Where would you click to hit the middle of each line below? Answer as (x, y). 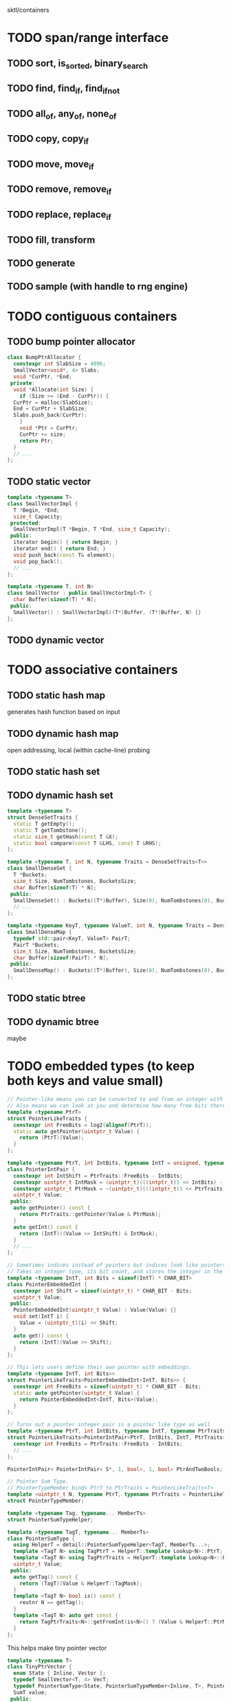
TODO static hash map (56, 695)
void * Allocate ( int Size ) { (54, 389)
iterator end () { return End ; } (60, 549)
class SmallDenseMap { (40, 932)
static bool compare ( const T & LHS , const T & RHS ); (87, 843)
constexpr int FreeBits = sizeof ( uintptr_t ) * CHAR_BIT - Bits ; (107, 1386)
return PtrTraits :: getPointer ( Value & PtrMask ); (90, 1215)
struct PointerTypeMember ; (46, 1501)
